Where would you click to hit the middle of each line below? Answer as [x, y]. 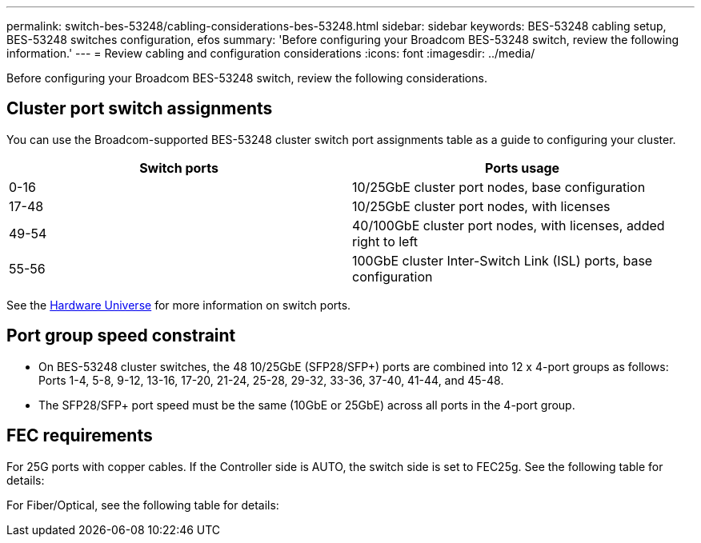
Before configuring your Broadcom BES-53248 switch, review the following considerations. [247, 78]
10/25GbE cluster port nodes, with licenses [481, 206]
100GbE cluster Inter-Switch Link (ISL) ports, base [503, 260]
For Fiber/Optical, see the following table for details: [143, 505]
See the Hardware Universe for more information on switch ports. [179, 305]
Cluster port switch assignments [140, 109]
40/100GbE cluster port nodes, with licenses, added [509, 225]
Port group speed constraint [121, 336]
